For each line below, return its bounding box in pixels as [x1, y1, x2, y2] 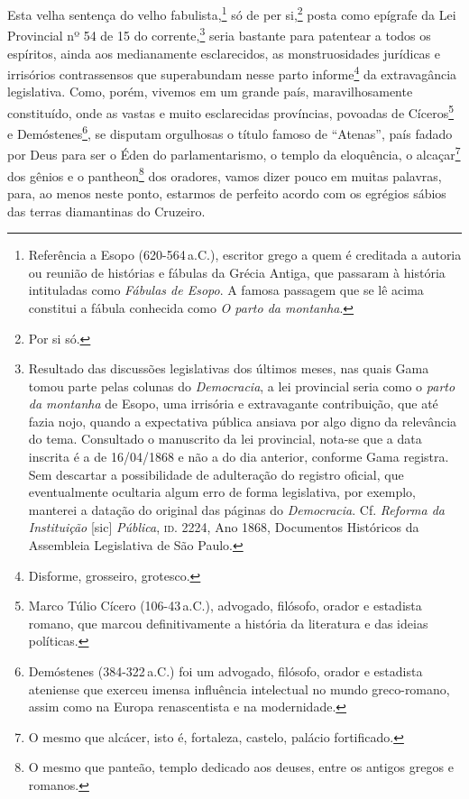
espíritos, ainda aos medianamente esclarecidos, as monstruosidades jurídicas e [7, 43, 441, 62]
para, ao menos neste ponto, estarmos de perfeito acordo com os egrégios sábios [7, 183, 446, 202]
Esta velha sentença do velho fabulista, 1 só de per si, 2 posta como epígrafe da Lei [7, 3, 456, 23]
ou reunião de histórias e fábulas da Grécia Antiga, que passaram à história [28, 262, 446, 281]
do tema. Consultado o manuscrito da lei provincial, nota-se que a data [28, 429, 422, 448]
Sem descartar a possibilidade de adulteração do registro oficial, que [28, 464, 404, 483]
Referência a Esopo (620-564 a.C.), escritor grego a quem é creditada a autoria [28, 245, 462, 264]
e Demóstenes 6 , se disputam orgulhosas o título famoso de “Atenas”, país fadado [7, 122, 453, 142]
